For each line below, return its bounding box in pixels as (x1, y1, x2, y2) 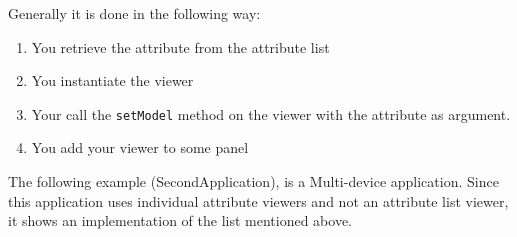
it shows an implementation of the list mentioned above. (8, 210, 352, 231)
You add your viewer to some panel (31, 137, 249, 158)
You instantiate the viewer (31, 70, 194, 91)
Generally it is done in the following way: (8, 3, 261, 23)
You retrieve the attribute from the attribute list (31, 36, 330, 57)
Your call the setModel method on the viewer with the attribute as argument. (31, 103, 511, 124)
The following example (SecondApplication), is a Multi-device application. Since (8, 171, 499, 192)
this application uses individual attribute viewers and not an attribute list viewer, (8, 190, 509, 211)
